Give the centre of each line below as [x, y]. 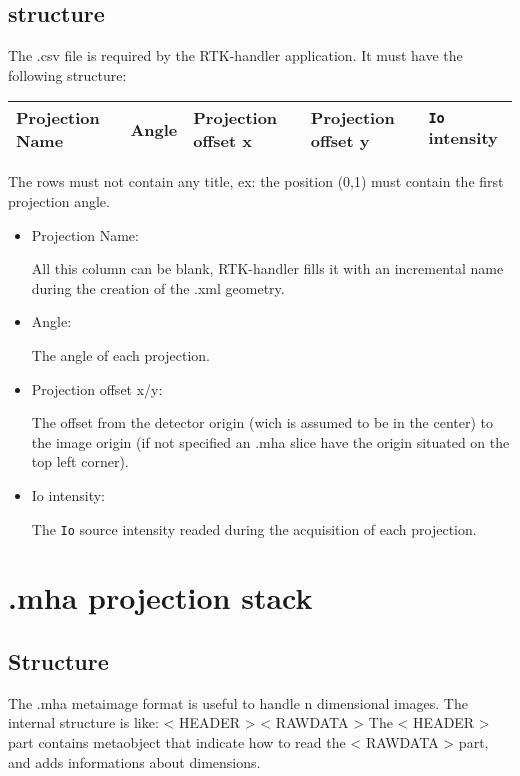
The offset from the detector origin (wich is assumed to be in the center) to [262, 422]
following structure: [67, 74]
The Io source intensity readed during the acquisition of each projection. [254, 528]
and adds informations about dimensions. [134, 761]
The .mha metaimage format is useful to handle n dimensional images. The [238, 702]
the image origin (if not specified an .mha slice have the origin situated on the [270, 441]
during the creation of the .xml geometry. [158, 287]
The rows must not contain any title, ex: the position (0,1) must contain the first [256, 181]
